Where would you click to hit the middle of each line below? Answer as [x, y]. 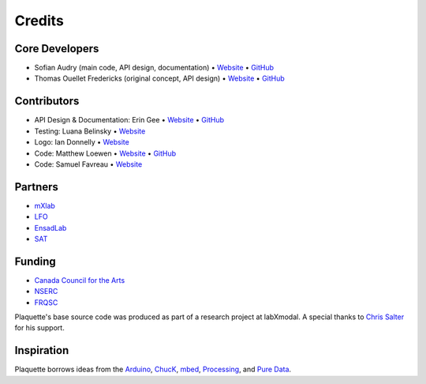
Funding [35, 261]
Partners [37, 187]
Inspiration [42, 350]
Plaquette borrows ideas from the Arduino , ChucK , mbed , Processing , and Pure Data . [153, 369]
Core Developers [57, 49]
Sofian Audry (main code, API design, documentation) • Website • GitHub [154, 68]
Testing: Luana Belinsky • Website [90, 131]
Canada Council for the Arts [80, 280]
